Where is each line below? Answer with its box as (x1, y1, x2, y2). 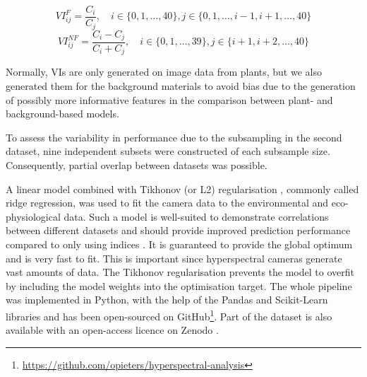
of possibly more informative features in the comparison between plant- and (6, 92, 333, 107)
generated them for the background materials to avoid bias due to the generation (6, 79, 356, 93)
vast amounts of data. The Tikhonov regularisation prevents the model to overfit (6, 265, 354, 279)
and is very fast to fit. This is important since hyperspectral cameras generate (6, 250, 342, 265)
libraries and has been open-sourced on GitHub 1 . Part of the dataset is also (6, 306, 332, 323)
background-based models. (6, 106, 119, 121)
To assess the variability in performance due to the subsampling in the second (6, 129, 342, 144)
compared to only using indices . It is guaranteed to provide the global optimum (6, 236, 353, 251)
